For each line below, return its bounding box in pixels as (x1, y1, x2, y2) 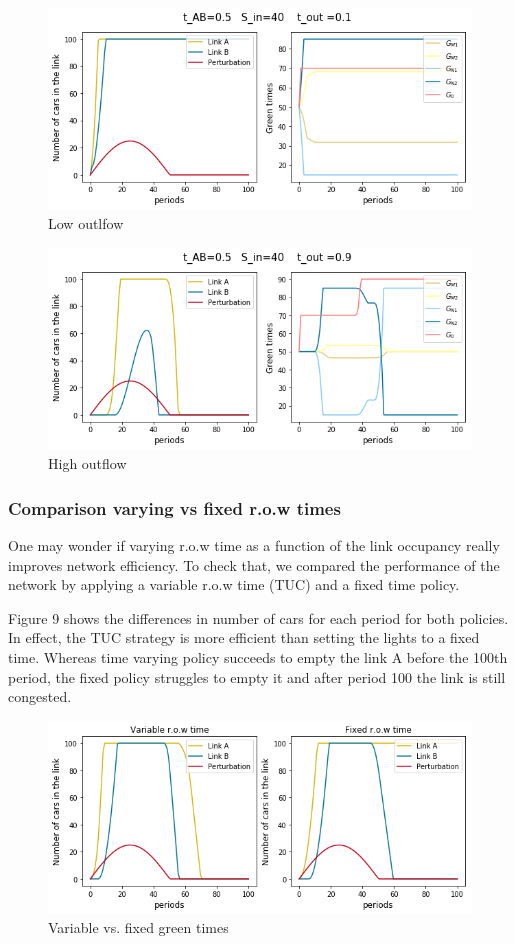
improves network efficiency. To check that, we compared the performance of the (8, 554, 500, 575)
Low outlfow (48, 213, 124, 234)
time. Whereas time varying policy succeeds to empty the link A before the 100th (8, 646, 508, 667)
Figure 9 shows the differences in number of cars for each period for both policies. (8, 607, 509, 628)
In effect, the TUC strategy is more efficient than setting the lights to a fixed (8, 627, 480, 648)
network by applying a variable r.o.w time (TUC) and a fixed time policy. (8, 574, 460, 595)
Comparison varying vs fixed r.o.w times (8, 495, 341, 520)
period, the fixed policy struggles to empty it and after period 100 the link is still (8, 666, 506, 687)
